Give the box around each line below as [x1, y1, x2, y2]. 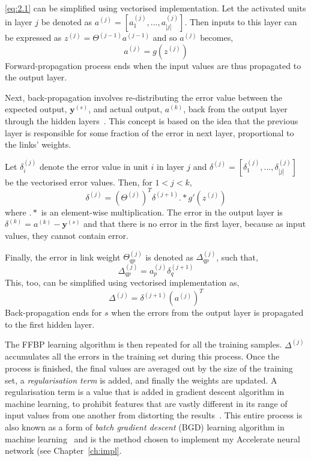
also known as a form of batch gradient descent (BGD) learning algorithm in [5, 421, 285, 433]
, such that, [216, 250, 258, 263]
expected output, [5, 103, 67, 115]
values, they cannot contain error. [5, 229, 128, 242]
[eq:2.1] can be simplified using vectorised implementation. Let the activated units [5, 2, 306, 14]
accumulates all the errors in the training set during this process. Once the [5, 350, 280, 363]
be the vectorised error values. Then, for [5, 175, 152, 188]
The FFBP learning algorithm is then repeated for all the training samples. [5, 338, 282, 351]
